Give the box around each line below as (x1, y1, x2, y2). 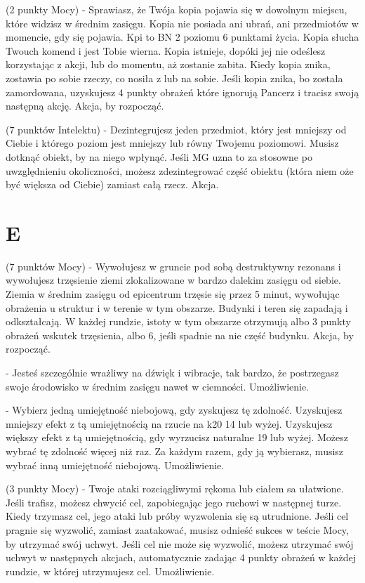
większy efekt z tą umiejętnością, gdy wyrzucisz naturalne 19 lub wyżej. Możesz (6, 430, 348, 445)
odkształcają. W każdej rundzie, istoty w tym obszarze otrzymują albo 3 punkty (6, 314, 351, 329)
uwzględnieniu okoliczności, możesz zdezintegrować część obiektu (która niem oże (6, 163, 354, 178)
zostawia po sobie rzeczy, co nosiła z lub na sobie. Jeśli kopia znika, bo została (6, 70, 343, 85)
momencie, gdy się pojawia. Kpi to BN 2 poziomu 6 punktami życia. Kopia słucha (6, 30, 359, 44)
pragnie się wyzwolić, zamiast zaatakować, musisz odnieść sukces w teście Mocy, (6, 522, 349, 537)
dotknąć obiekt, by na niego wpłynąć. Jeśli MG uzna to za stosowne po (6, 149, 312, 164)
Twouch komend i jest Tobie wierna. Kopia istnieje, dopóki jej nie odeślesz (6, 43, 326, 58)
